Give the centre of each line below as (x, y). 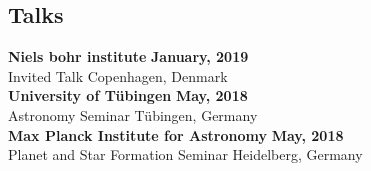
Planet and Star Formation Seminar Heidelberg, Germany (185, 154)
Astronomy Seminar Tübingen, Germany (133, 114)
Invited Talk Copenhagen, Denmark (118, 75)
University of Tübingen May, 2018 (128, 95)
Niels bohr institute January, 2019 (128, 56)
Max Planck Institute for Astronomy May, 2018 (176, 134)
